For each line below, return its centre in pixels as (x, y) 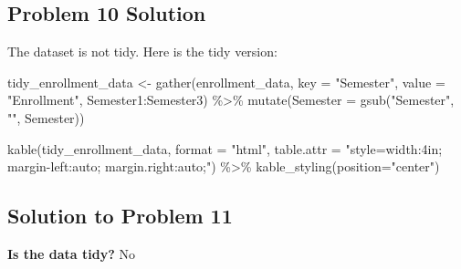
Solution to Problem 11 (120, 216)
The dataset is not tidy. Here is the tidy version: (142, 52)
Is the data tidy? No (71, 253)
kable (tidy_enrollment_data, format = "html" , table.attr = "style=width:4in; (225, 148)
